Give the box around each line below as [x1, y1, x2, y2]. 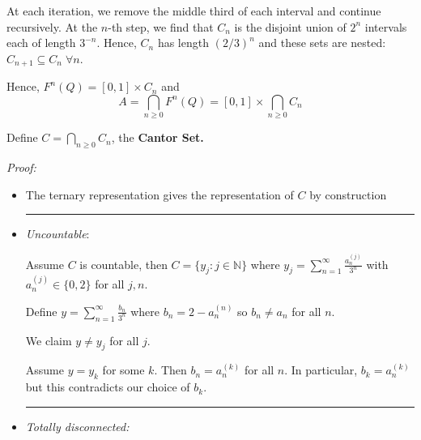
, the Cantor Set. [111, 129, 204, 146]
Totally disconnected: [25, 417, 130, 434]
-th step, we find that [108, 18, 214, 35]
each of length [6, 34, 76, 51]
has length [157, 34, 209, 51]
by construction [309, 186, 387, 203]
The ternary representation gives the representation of [25, 186, 294, 203]
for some [102, 361, 145, 378]
